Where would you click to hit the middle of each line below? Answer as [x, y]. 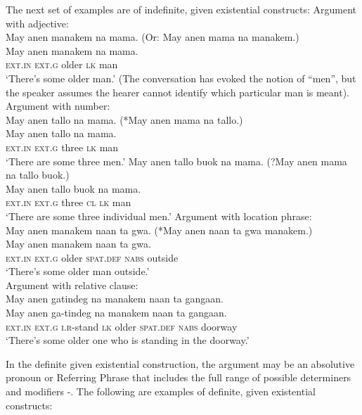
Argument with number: [58, 106]
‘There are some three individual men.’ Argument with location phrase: [159, 216]
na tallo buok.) [38, 175]
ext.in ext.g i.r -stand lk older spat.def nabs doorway [122, 326]
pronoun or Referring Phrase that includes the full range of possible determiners [179, 377]
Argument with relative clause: [72, 285]
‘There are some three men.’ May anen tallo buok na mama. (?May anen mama [176, 161]
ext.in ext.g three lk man [62, 147]
